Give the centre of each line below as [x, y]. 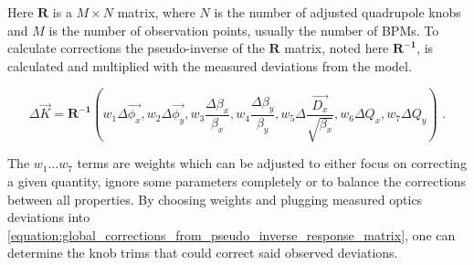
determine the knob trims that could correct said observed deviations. [203, 253]
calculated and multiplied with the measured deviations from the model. [210, 65]
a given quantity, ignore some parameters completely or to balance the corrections [237, 181]
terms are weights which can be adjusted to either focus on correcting [272, 163]
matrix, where [156, 12]
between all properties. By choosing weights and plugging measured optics [215, 199]
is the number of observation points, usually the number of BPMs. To [244, 30]
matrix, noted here [337, 48]
